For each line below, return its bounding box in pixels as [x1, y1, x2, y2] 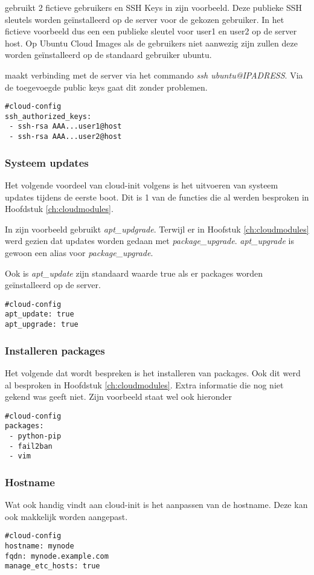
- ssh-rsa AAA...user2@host [9, 132, 122, 141]
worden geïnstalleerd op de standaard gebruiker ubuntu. [5, 48, 212, 61]
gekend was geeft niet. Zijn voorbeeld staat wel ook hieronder [5, 390, 232, 403]
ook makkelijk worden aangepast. [5, 510, 128, 522]
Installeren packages [5, 342, 105, 358]
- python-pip [9, 432, 62, 441]
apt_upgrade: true [5, 320, 78, 329]
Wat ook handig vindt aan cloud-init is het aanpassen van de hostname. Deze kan [5, 498, 308, 511]
